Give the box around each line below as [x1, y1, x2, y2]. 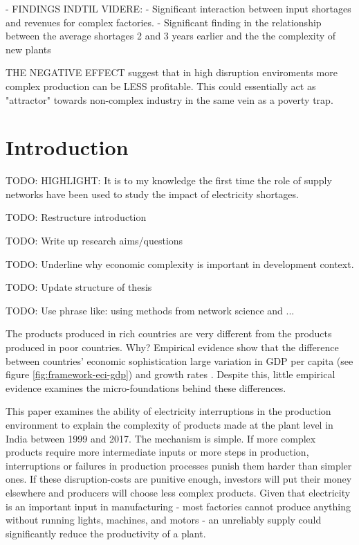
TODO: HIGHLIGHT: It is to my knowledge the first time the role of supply [6, 173, 332, 188]
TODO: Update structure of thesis [6, 280, 152, 294]
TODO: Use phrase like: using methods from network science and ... [6, 303, 295, 317]
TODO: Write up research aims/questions [6, 233, 183, 248]
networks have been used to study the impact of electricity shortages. [6, 186, 299, 201]
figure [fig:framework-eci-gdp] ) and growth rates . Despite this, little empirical [6, 367, 335, 382]
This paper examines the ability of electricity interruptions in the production [6, 404, 331, 418]
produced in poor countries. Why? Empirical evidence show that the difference [6, 340, 339, 355]
